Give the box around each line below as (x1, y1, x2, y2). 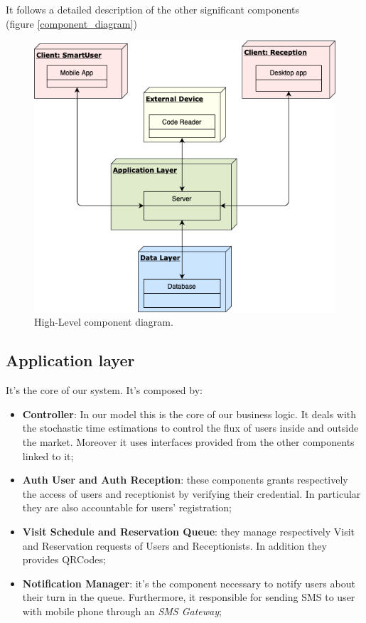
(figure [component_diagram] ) (6, 16, 137, 31)
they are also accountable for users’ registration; (22, 500, 232, 515)
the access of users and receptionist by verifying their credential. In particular (22, 486, 361, 501)
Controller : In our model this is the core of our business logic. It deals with (22, 406, 357, 421)
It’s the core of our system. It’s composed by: (6, 383, 203, 398)
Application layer (6, 349, 135, 371)
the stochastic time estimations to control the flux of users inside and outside (22, 420, 359, 435)
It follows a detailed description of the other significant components (6, 2, 299, 16)
